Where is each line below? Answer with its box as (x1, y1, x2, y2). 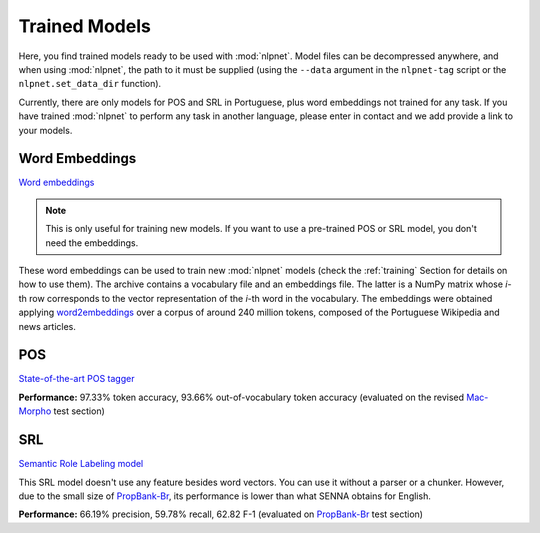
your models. (18, 124, 73, 136)
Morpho (18, 405, 52, 417)
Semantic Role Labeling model (18, 458, 144, 470)
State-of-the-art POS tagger (18, 373, 135, 385)
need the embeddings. (45, 236, 139, 249)
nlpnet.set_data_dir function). (18, 78, 162, 90)
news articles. (18, 320, 77, 332)
